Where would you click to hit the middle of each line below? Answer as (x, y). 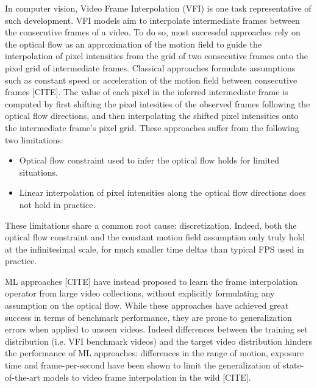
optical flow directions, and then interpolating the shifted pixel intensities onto (152, 116)
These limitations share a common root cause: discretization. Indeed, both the (151, 225)
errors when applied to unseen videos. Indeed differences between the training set (156, 329)
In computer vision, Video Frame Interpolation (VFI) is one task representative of (158, 8)
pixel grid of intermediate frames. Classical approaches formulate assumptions (150, 67)
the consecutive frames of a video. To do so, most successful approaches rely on (153, 32)
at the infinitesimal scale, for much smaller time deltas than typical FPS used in (155, 249)
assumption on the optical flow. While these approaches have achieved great (147, 305)
